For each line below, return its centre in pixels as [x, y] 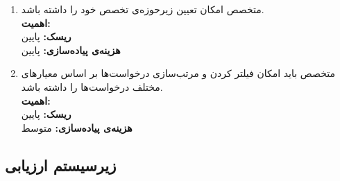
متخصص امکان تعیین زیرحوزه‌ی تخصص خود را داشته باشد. [143, 9]
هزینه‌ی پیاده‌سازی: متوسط [77, 127]
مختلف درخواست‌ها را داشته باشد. [92, 86]
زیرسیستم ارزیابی [61, 165]
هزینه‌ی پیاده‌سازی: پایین [71, 50]
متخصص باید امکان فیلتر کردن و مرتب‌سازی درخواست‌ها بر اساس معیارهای [178, 73]
